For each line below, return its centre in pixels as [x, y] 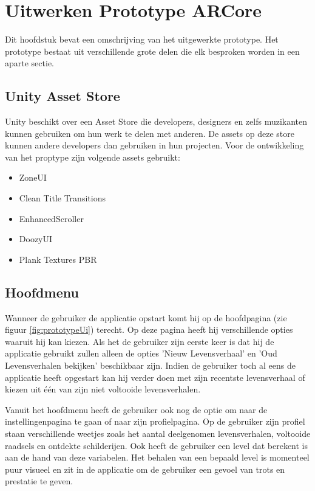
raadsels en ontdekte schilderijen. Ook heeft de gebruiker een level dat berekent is [157, 445]
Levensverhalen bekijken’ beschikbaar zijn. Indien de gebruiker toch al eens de [150, 365]
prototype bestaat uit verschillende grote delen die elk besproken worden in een [152, 51]
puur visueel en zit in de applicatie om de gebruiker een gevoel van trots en [145, 469]
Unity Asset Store [63, 96]
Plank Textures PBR [58, 259]
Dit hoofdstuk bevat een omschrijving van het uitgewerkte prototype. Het [142, 39]
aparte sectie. [29, 63]
